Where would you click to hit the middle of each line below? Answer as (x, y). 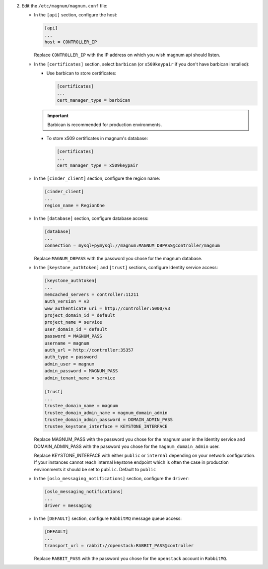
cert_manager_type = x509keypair (98, 166)
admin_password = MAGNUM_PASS (81, 371)
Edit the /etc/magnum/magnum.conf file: (65, 6)
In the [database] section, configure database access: (91, 218)
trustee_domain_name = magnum (81, 406)
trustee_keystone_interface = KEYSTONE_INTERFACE (106, 427)
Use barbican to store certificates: (81, 73)
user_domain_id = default (76, 329)
